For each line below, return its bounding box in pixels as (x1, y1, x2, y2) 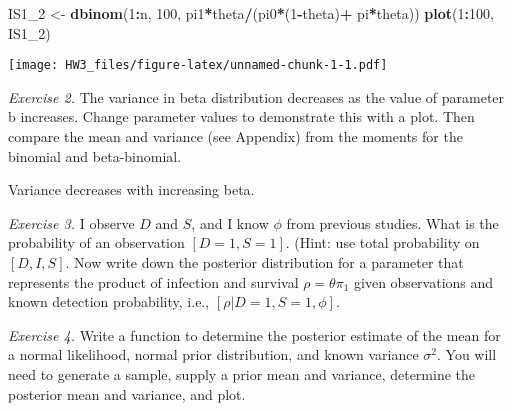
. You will (437, 344, 497, 365)
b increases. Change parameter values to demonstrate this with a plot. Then (8, 106, 475, 127)
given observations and (354, 271, 494, 292)
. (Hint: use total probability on (285, 232, 480, 253)
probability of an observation (8, 232, 185, 253)
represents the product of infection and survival (8, 271, 299, 292)
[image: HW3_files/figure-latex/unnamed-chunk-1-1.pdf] (8, 58, 388, 73)
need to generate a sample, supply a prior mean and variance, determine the (8, 363, 475, 384)
